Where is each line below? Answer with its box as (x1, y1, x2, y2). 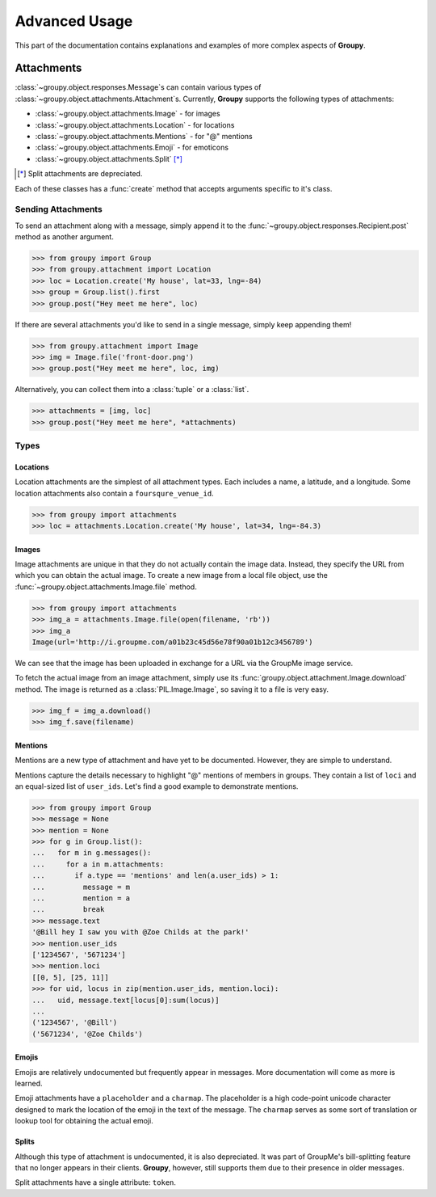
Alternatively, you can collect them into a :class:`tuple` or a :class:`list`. (15, 385, 249, 394)
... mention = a (31, 894, 131, 903)
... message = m (31, 882, 131, 891)
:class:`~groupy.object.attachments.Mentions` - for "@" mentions (35, 132, 254, 141)
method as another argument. (15, 232, 115, 242)
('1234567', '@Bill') (31, 1018, 118, 1027)
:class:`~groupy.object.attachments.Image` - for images (35, 109, 221, 119)
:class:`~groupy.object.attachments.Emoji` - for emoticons (35, 142, 229, 153)
